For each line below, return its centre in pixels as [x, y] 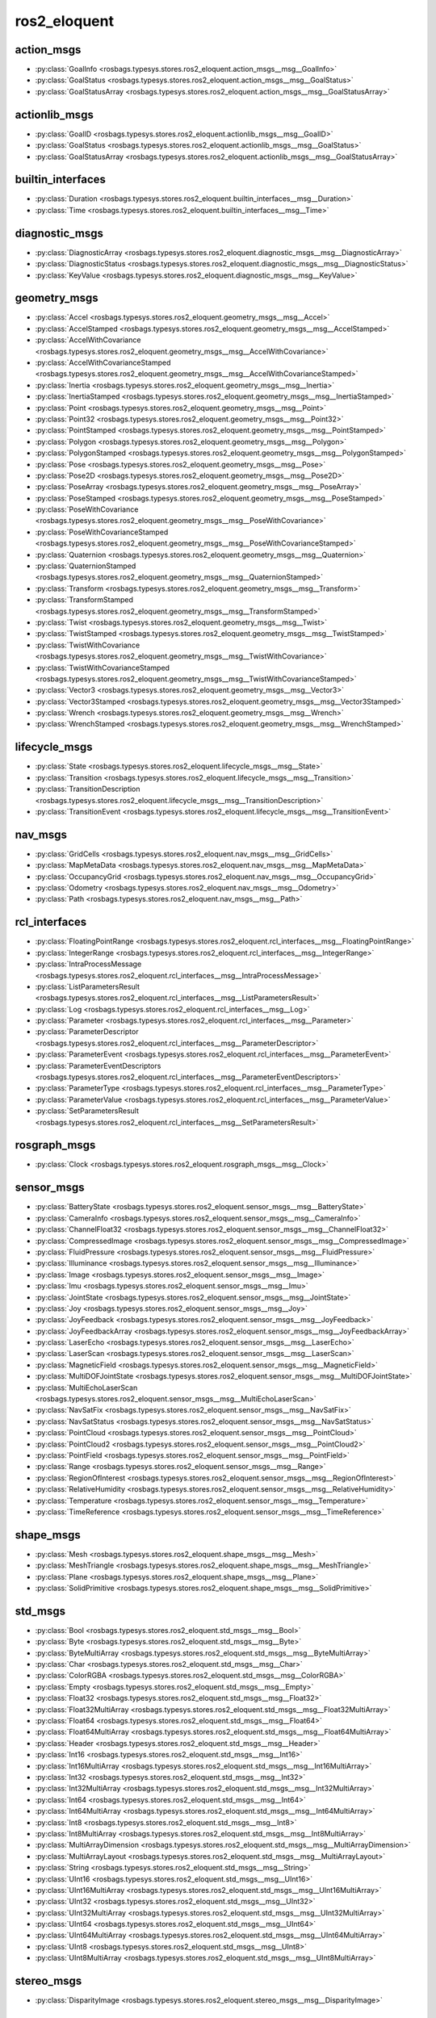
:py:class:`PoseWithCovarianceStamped [102, 532]
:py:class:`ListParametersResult [88, 986]
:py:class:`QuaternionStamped [86, 566]
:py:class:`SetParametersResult [87, 1111]
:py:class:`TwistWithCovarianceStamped [102, 668]
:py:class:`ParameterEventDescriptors [98, 1066]
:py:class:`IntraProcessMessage [88, 964]
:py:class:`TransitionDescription [88, 789]
